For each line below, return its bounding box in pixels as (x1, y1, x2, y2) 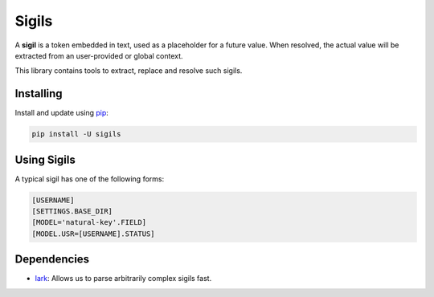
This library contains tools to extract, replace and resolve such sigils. (14, 66, 243, 75)
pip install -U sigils (31, 129, 121, 139)
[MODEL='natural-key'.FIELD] (31, 218, 147, 227)
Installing (14, 87, 63, 100)
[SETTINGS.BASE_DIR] (31, 207, 113, 216)
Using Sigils (14, 153, 76, 166)
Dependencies (14, 253, 90, 266)
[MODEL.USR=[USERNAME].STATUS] (31, 229, 156, 238)
